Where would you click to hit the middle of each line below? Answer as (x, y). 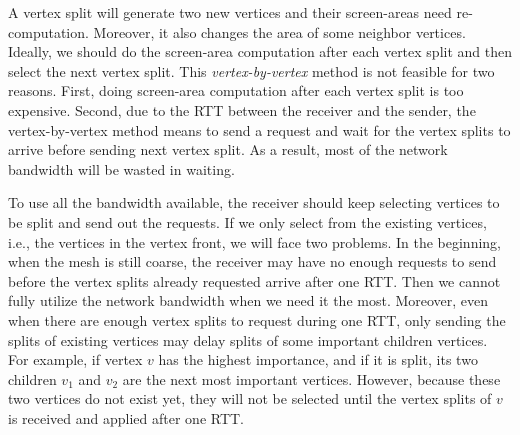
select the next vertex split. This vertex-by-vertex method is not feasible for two (251, 70)
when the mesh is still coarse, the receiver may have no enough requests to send (252, 261)
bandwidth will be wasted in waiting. (121, 168)
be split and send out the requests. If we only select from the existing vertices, (247, 221)
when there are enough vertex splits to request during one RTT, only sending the (257, 319)
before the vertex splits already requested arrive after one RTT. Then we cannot (254, 280)
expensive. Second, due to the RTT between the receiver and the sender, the (242, 109)
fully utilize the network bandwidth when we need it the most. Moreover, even (248, 300)
